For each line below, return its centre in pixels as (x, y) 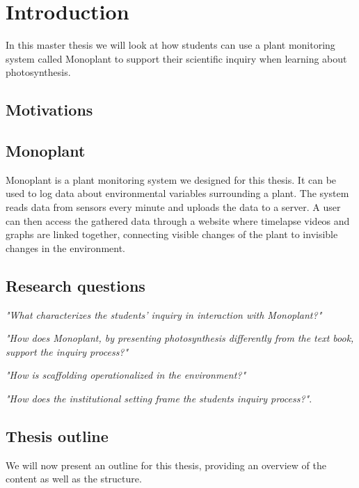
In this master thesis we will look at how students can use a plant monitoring (170, 45)
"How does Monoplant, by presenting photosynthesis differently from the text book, (180, 338)
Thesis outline (57, 436)
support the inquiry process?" (67, 351)
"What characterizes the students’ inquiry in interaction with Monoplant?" (164, 314)
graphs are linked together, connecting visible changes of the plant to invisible (172, 234)
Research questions (75, 285)
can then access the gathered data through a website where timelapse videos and (178, 220)
